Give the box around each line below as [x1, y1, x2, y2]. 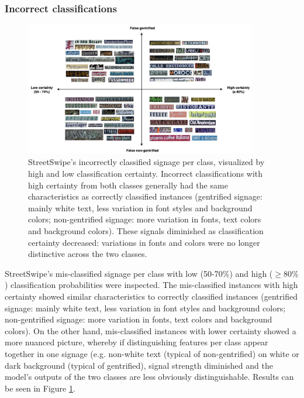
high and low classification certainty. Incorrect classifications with [28, 167, 263, 179]
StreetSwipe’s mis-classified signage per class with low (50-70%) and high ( [5, 267, 273, 279]
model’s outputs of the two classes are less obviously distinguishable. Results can [5, 370, 294, 383]
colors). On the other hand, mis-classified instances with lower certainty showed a [5, 324, 296, 337]
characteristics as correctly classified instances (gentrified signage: [28, 190, 262, 203]
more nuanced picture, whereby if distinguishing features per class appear [5, 336, 268, 348]
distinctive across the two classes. [28, 248, 147, 260]
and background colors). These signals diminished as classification [28, 224, 264, 236]
